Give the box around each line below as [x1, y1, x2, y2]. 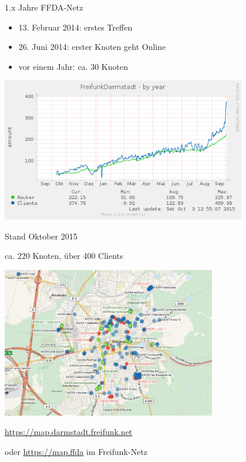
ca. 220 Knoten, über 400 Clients [5, 249, 123, 262]
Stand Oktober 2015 [5, 230, 77, 242]
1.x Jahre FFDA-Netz [5, 1, 83, 13]
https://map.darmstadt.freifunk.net [5, 426, 133, 438]
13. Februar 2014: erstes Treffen [18, 21, 133, 33]
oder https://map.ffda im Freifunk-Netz [5, 445, 148, 457]
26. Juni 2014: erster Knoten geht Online [18, 41, 166, 53]
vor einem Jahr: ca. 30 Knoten [18, 60, 128, 72]
